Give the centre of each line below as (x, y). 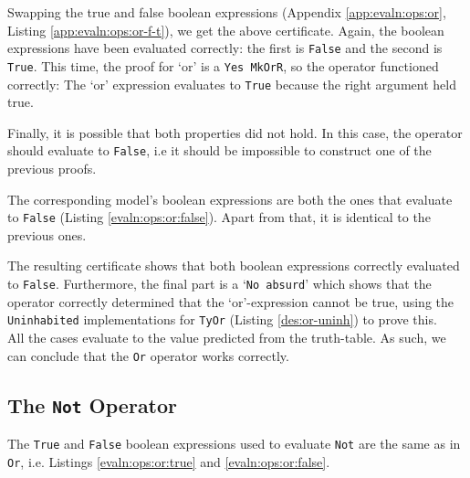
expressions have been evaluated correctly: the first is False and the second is (225, 48)
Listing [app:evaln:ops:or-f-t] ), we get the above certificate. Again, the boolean (226, 30)
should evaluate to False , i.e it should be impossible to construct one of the (219, 150)
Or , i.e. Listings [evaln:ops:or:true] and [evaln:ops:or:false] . (169, 461)
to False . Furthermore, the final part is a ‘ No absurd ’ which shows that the (219, 284)
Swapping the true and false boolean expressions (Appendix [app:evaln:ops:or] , (227, 12)
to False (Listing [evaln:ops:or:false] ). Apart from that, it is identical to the (219, 217)
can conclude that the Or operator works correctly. (148, 355)
